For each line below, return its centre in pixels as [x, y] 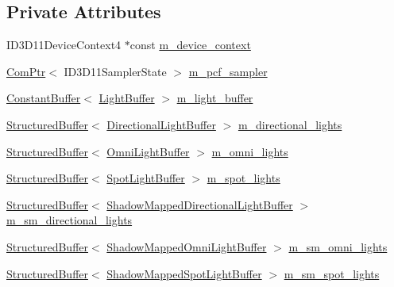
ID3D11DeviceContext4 [64, 45]
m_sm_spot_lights [332, 273]
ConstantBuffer [44, 98]
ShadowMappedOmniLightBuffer [187, 246]
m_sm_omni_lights [338, 246]
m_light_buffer [215, 98]
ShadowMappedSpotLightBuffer [184, 273]
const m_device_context [190, 45]
